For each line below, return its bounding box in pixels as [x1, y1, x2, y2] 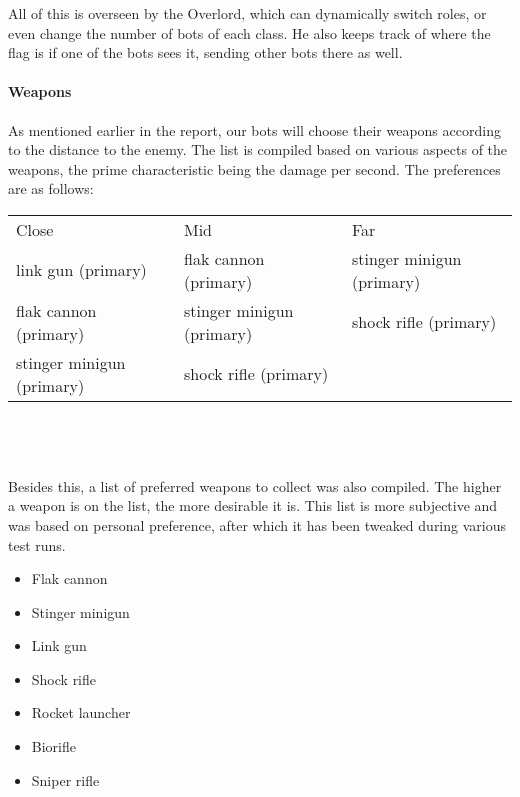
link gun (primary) [16, 258, 147, 282]
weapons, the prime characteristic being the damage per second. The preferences [8, 158, 501, 179]
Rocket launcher [31, 702, 131, 723]
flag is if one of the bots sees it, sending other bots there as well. [8, 42, 403, 63]
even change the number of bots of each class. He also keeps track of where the [8, 22, 491, 43]
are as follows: [8, 178, 94, 199]
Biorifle [31, 736, 76, 757]
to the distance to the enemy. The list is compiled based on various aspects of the [8, 139, 508, 160]
